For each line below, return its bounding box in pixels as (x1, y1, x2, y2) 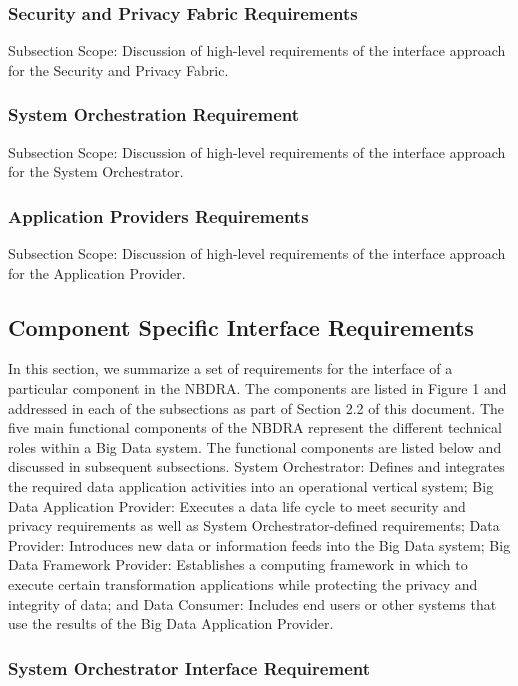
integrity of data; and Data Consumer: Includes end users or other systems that (8, 593, 497, 614)
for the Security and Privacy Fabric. (8, 59, 229, 80)
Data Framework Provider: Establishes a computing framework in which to (8, 554, 468, 575)
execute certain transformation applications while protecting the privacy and (8, 573, 478, 594)
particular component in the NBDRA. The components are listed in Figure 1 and (8, 378, 507, 399)
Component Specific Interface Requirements (8, 311, 474, 342)
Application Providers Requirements (8, 203, 309, 228)
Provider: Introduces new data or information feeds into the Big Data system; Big (8, 534, 511, 555)
